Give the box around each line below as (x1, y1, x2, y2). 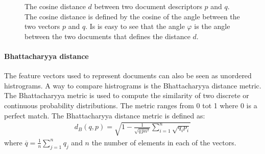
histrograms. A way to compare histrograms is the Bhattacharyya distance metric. (4, 80, 261, 90)
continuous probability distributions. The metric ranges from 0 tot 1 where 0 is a (4, 100, 257, 110)
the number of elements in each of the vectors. (91, 137, 236, 147)
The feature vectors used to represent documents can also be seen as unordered (4, 70, 252, 81)
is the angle (194, 21, 230, 32)
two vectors (25, 21, 60, 32)
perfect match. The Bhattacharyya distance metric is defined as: (4, 110, 205, 120)
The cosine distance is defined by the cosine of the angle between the (25, 11, 240, 21)
